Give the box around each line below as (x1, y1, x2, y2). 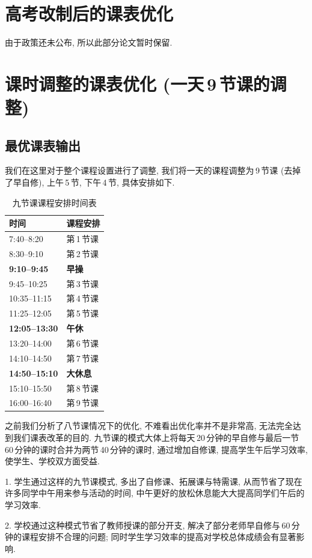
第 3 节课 (66, 277, 99, 290)
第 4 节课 (66, 292, 99, 305)
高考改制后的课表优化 (5, 1, 174, 26)
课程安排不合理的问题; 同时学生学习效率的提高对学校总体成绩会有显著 (21, 530, 296, 543)
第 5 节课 (66, 307, 99, 320)
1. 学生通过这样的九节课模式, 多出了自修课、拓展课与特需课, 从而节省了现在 (5, 475, 302, 487)
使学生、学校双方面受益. (5, 455, 100, 467)
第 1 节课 (66, 232, 99, 245)
